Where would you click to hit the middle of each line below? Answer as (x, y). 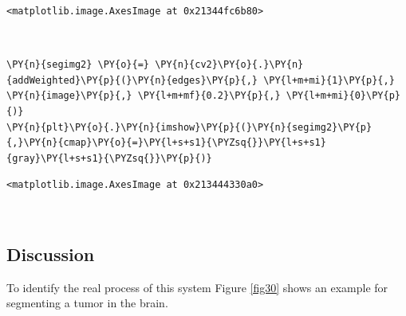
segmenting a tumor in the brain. (87, 303)
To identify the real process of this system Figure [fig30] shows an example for (197, 287)
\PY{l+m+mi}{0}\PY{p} (343, 96)
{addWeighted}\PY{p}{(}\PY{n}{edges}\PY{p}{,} (132, 80)
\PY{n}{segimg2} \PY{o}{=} (78, 65)
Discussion (51, 254)
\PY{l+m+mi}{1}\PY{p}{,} (329, 80)
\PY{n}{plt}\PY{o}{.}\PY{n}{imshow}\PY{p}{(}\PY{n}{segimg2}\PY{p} (189, 127)
